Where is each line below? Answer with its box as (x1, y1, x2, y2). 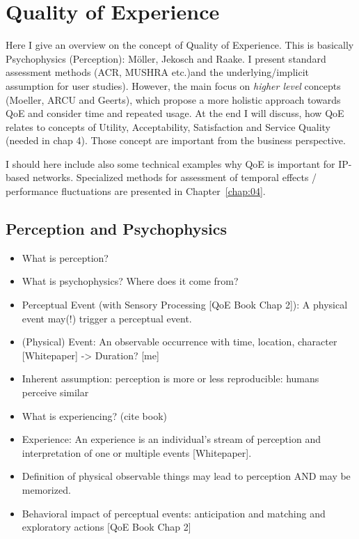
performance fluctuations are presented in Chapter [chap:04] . (6, 184, 266, 198)
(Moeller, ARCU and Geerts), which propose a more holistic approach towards (6, 92, 341, 107)
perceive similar (22, 385, 89, 400)
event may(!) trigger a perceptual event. (22, 311, 192, 325)
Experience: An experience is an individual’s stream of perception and (22, 432, 321, 446)
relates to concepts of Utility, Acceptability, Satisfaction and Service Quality (6, 119, 330, 134)
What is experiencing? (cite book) (22, 408, 167, 423)
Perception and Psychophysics (6, 218, 228, 240)
